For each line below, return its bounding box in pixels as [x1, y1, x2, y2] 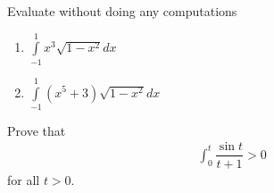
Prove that [7, 121, 66, 139]
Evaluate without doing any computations [7, 2, 237, 20]
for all [7, 170, 40, 189]
